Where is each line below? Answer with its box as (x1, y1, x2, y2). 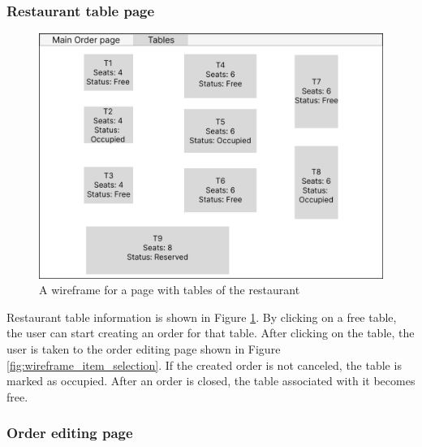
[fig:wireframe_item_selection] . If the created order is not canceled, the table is (6, 356, 402, 373)
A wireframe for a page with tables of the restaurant (39, 281, 300, 298)
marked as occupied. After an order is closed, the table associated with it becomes (6, 372, 416, 389)
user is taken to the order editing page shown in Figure (6, 341, 281, 358)
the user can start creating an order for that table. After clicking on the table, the (6, 324, 415, 341)
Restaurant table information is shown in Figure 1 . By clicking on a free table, (6, 308, 397, 325)
